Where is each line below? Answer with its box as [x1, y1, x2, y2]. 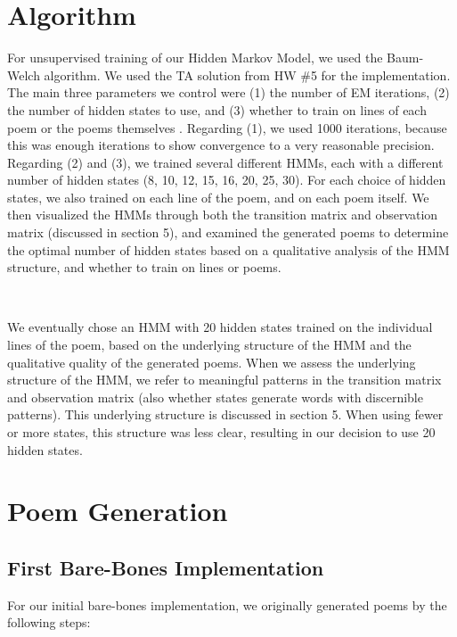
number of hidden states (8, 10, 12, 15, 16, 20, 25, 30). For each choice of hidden [7, 170, 446, 189]
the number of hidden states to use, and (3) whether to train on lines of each [7, 100, 427, 119]
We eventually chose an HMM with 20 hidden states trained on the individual [7, 318, 433, 336]
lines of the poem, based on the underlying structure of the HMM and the [7, 335, 412, 354]
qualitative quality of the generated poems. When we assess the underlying [7, 352, 416, 371]
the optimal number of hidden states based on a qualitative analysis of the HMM [7, 240, 450, 259]
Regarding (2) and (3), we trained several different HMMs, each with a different [7, 153, 444, 171]
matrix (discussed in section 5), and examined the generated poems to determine [7, 223, 449, 242]
